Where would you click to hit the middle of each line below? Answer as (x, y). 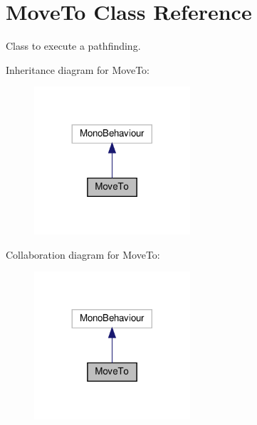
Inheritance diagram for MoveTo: (78, 69)
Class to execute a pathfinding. (73, 46)
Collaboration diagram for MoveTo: (83, 254)
